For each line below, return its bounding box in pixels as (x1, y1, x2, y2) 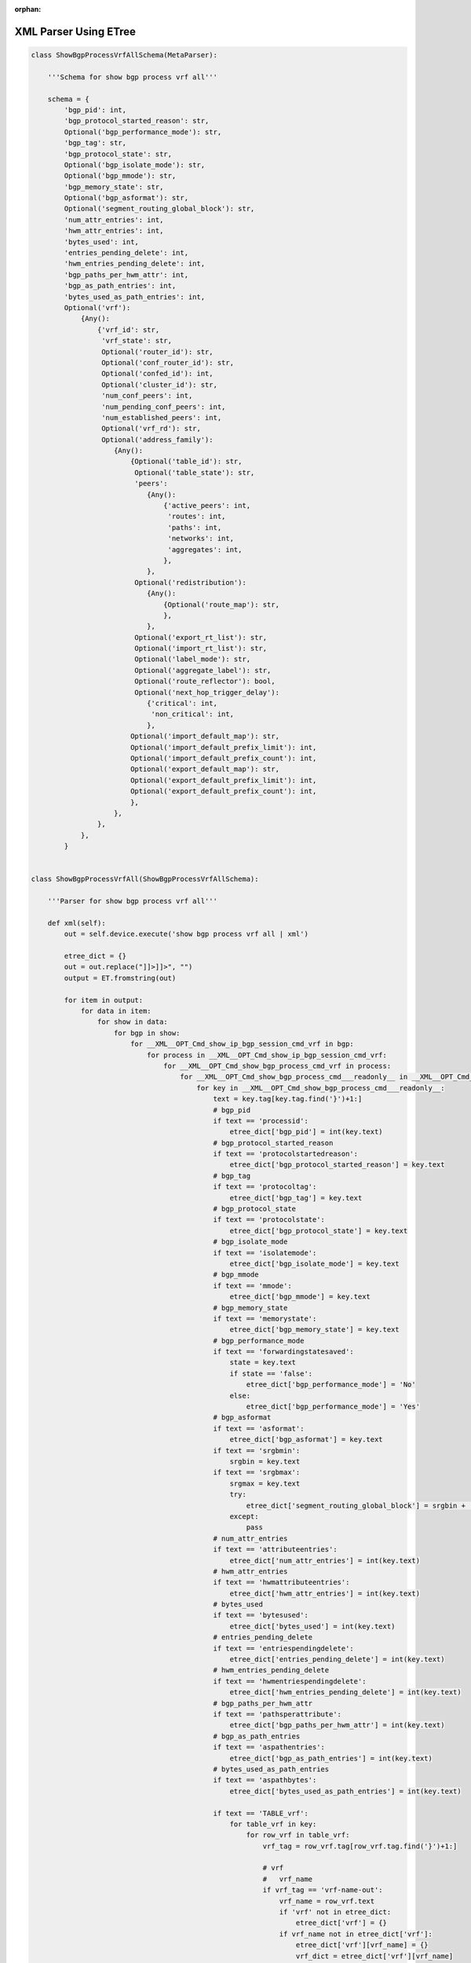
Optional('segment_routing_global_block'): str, (64, 204, 255, 214)
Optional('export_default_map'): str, (130, 765, 280, 773)
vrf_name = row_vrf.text (279, 1896, 375, 1906)
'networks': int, (167, 534, 235, 543)
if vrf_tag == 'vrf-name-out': (262, 1885, 384, 1895)
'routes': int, (167, 512, 226, 521)
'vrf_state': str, (100, 336, 173, 345)
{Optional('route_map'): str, (163, 600, 280, 609)
